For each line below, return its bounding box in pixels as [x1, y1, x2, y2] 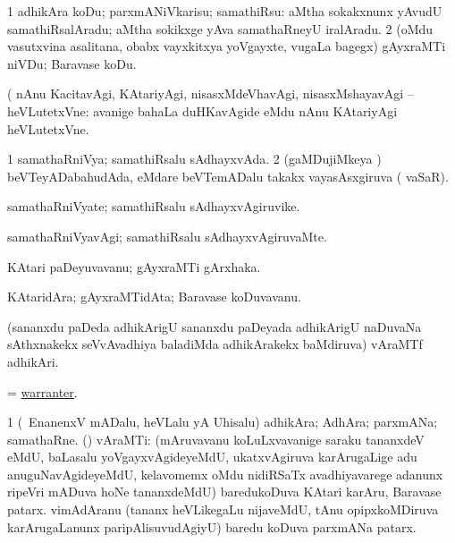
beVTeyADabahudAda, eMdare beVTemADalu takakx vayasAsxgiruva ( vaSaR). [7, 166, 449, 185]
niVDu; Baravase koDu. [7, 54, 137, 72]
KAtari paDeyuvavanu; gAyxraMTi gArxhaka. [7, 257, 261, 276]
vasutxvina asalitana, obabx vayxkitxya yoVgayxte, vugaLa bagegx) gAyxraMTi [7, 37, 446, 55]
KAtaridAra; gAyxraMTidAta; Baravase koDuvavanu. [7, 287, 301, 306]
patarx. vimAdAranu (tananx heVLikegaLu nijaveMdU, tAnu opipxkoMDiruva [7, 500, 439, 519]
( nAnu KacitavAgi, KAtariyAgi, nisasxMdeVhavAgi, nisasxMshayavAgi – [7, 84, 414, 103]
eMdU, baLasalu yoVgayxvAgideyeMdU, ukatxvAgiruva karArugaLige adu [7, 447, 417, 466]
